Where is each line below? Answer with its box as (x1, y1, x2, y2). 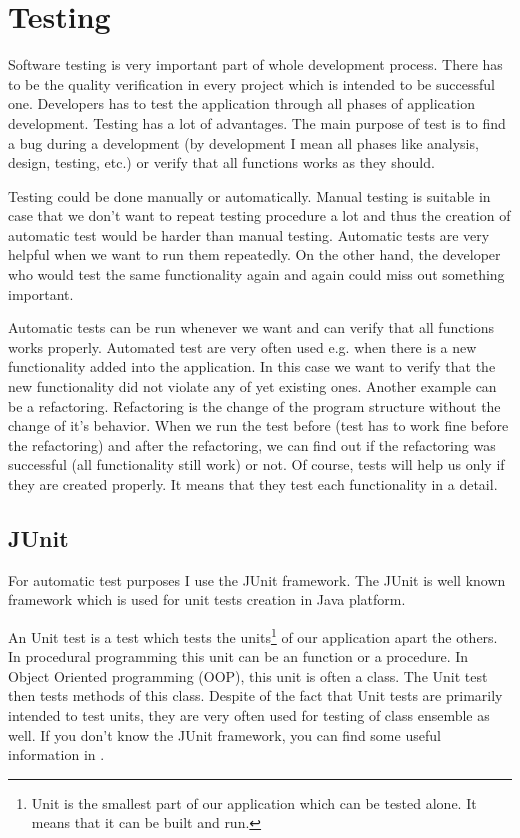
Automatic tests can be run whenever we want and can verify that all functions (8, 317, 495, 338)
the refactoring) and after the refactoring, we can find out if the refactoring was (8, 434, 496, 455)
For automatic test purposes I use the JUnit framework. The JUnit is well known (8, 569, 506, 590)
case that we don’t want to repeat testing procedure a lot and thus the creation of (8, 205, 511, 226)
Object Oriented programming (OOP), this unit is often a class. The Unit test (8, 665, 488, 686)
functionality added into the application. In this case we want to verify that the (8, 356, 496, 377)
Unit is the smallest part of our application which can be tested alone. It (31, 792, 477, 813)
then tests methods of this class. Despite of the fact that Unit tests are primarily (8, 685, 503, 706)
